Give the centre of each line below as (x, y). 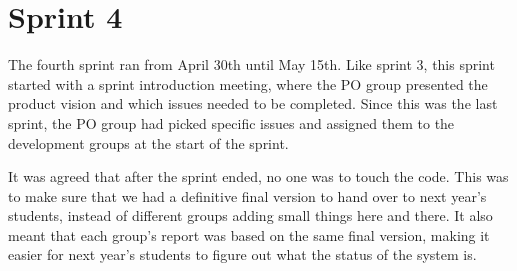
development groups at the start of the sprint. (148, 142)
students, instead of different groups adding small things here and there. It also (250, 215)
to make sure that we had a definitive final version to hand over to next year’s (247, 195)
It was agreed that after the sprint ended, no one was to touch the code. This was (258, 176)
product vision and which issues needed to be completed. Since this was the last (253, 103)
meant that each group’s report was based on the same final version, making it (249, 234)
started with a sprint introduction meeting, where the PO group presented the (248, 83)
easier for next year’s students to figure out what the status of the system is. (242, 254)
